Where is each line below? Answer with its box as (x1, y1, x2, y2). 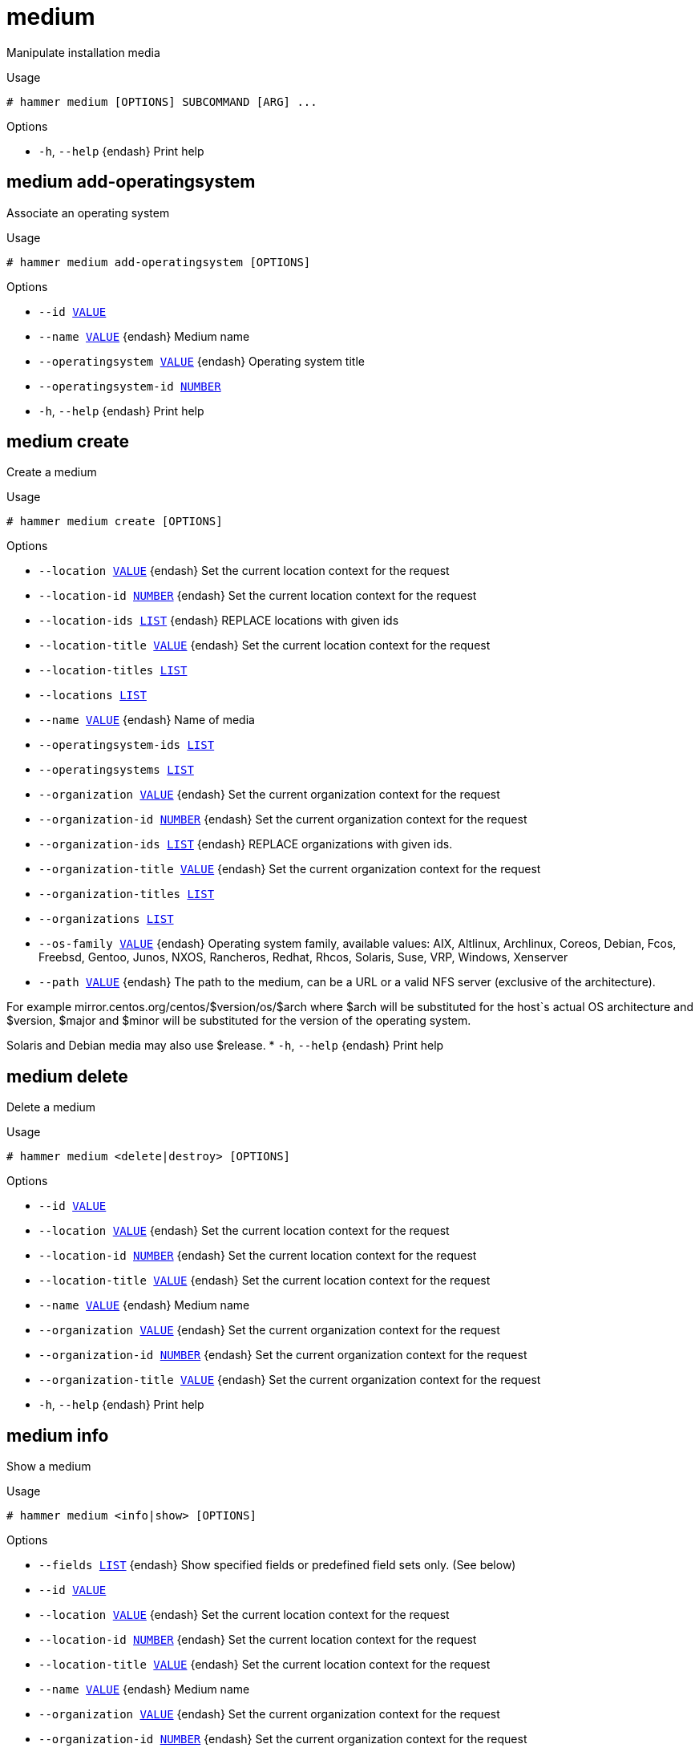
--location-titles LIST (38, 664, 188, 678)
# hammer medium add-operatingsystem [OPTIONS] (6, 255, 311, 269)
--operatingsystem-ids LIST (38, 738, 215, 752)
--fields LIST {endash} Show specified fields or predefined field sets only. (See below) (38, 1558, 516, 1572)
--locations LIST (38, 689, 147, 702)
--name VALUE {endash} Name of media (38, 713, 255, 727)
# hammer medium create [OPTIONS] (6, 515, 223, 528)
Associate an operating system (6, 205, 170, 220)
